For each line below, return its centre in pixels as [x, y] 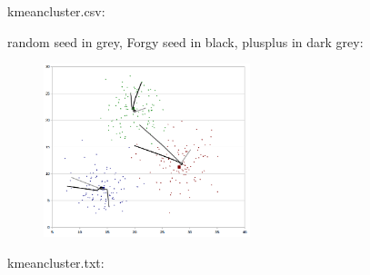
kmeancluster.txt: [56, 262]
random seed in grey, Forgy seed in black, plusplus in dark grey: [185, 41]
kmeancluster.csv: [56, 11]
